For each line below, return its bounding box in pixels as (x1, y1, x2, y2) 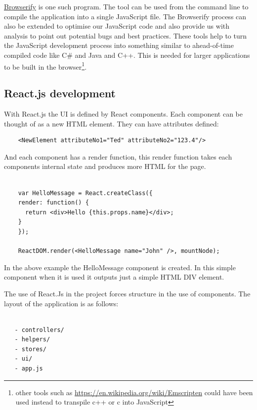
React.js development (4, 85, 116, 101)
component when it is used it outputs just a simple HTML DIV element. (4, 272, 224, 282)
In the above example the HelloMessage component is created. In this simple (4, 262, 236, 272)
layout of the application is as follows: (4, 298, 119, 308)
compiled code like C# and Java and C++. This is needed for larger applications (4, 49, 250, 60)
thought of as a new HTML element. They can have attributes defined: (4, 118, 219, 128)
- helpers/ (14, 336, 50, 343)
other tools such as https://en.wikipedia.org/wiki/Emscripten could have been (15, 387, 253, 397)
